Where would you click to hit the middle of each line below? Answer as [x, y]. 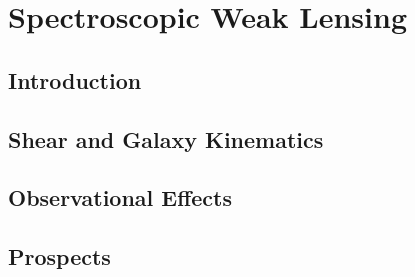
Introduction [75, 79]
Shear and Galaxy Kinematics [166, 138]
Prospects [59, 256]
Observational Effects [120, 197]
